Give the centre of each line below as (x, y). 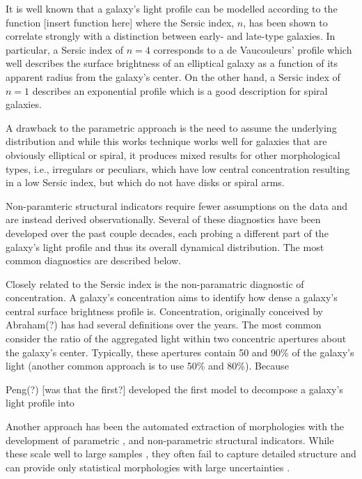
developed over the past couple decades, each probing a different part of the (167, 233)
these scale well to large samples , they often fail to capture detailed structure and (181, 454)
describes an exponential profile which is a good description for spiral (180, 90)
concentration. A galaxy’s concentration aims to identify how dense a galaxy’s (172, 297)
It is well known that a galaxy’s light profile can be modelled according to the (172, 8)
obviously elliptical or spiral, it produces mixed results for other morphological (173, 154)
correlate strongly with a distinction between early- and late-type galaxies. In (171, 36)
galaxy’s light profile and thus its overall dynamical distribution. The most (165, 246)
